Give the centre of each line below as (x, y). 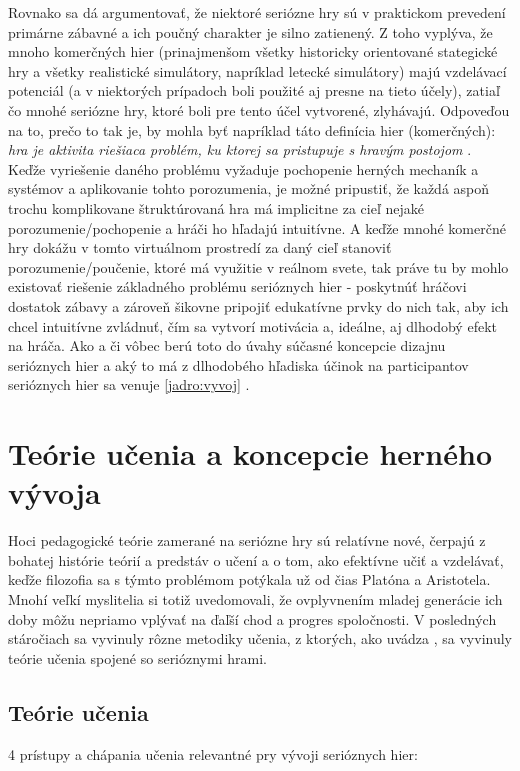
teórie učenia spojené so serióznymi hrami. (137, 657)
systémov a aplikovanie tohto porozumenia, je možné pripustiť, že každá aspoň (249, 188)
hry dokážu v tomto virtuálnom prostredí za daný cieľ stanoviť (200, 247)
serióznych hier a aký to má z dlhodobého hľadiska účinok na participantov (238, 364)
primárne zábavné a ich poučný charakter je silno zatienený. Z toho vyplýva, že (250, 31)
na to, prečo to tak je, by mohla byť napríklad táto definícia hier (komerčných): (252, 129)
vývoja (54, 492)
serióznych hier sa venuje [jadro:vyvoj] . (129, 384)
